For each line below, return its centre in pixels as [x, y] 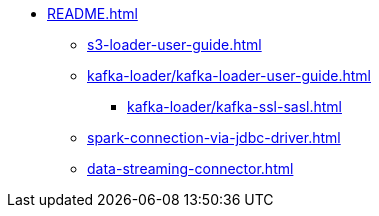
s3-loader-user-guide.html [174, 44]
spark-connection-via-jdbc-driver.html [214, 137]
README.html [92, 13]
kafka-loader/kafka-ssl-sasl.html [234, 106]
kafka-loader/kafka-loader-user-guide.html [229, 75]
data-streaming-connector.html [190, 168]
